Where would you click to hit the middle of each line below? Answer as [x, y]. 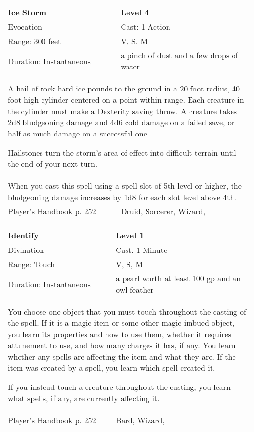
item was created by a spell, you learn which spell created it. [112, 368]
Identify [23, 235]
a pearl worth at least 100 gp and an [179, 278]
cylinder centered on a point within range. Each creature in [143, 100]
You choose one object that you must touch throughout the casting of [127, 311]
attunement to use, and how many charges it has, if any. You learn [122, 345]
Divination [26, 250]
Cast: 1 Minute [142, 250]
